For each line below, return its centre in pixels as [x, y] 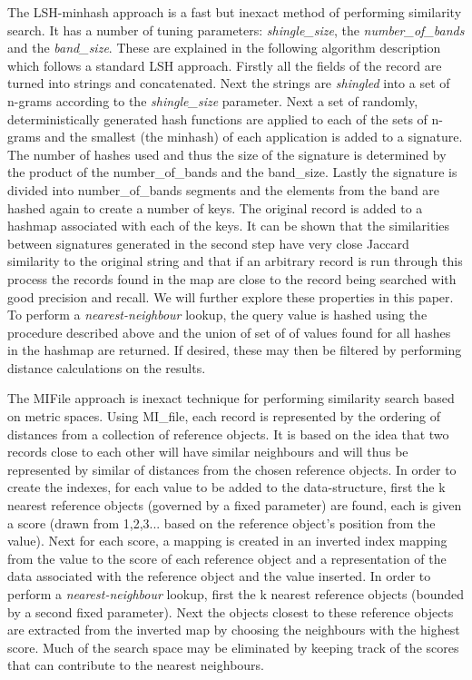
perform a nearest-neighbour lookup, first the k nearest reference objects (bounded [236, 594]
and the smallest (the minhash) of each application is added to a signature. [254, 137]
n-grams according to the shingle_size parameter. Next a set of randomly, [213, 100]
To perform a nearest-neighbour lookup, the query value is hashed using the [217, 315]
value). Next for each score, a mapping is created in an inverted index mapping [227, 541]
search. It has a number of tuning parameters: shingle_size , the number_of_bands [236, 30]
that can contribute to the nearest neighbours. [136, 665]
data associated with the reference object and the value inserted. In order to [219, 576]
